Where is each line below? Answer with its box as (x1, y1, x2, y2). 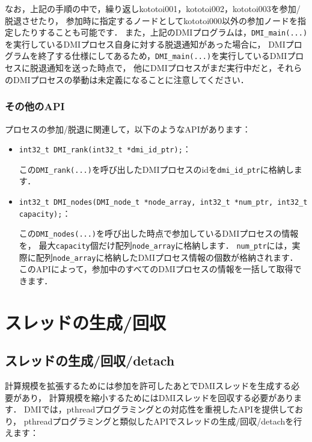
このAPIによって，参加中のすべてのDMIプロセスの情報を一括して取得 (19, 263, 293, 275)
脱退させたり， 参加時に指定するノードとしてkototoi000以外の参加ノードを (5, 14, 298, 26)
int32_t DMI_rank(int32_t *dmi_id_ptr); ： (19, 143, 191, 155)
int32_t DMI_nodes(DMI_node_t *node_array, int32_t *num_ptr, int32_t (19, 198, 308, 207)
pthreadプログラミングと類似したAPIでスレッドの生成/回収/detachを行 (23, 414, 302, 427)
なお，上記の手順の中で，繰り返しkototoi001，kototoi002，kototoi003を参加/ (5, 2, 301, 14)
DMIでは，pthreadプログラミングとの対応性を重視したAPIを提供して (24, 403, 295, 416)
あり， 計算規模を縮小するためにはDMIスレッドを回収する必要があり (21, 391, 294, 403)
